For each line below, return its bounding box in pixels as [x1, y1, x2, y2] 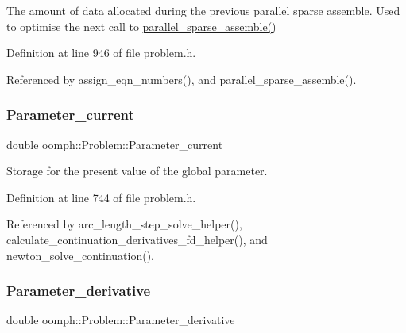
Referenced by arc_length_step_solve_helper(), [6, 216, 242, 232]
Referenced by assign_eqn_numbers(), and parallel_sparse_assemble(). [6, 71, 357, 87]
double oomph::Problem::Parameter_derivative [6, 312, 235, 328]
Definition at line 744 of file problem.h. [6, 189, 196, 205]
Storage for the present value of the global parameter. [6, 163, 268, 179]
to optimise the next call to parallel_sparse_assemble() [6, 17, 276, 34]
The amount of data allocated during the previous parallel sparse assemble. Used [6, 2, 400, 18]
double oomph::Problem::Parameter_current [6, 136, 223, 152]
